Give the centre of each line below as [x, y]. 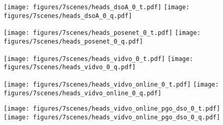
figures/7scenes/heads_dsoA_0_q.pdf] [68, 16]
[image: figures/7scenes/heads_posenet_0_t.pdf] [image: [102, 33]
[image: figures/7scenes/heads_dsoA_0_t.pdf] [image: [97, 7]
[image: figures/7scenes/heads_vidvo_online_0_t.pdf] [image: [111, 84]
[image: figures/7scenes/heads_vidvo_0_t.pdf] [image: [98, 59]
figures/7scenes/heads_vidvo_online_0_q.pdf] [83, 93]
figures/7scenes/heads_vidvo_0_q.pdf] [70, 67]
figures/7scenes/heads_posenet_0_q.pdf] [74, 41]
